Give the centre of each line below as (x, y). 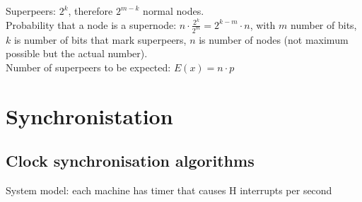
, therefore (90, 11)
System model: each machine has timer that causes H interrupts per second (169, 190)
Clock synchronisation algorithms (130, 161)
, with (263, 24)
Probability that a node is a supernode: (91, 24)
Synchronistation (89, 115)
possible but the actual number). (77, 53)
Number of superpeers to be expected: (88, 67)
